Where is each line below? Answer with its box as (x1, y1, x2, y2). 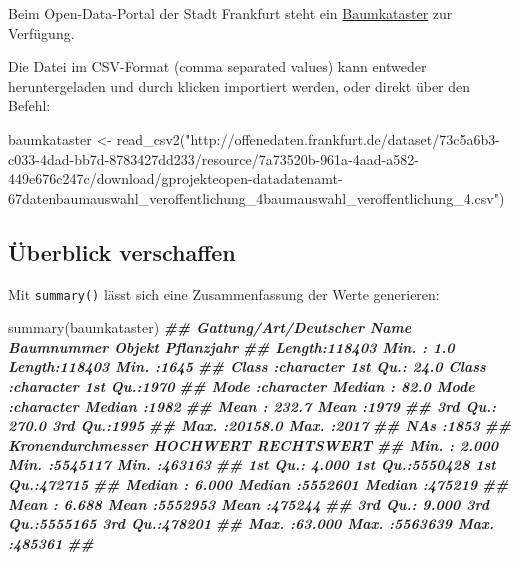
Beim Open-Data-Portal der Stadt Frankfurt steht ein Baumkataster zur (8, 3, 453, 23)
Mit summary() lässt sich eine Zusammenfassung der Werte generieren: (8, 283, 440, 304)
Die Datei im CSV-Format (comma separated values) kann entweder (8, 56, 427, 77)
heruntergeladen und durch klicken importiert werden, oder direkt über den (8, 75, 471, 96)
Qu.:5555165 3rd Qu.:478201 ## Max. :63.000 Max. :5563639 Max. (8, 513, 494, 534)
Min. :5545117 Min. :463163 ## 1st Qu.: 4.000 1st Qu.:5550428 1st (8, 454, 496, 475)
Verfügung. (8, 22, 75, 43)
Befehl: (8, 95, 51, 116)
